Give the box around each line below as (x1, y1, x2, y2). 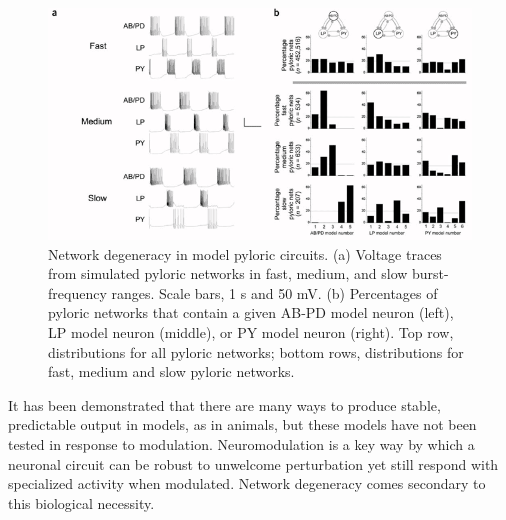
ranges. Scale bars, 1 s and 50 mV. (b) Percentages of (111, 282, 438, 303)
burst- (412, 263, 449, 284)
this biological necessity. (8, 492, 155, 513)
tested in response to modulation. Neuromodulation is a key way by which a (8, 433, 475, 454)
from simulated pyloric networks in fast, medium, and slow (48, 263, 408, 284)
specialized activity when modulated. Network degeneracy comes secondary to (8, 473, 486, 494)
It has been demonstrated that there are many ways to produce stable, (8, 394, 441, 415)
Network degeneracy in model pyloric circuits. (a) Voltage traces (48, 243, 442, 264)
